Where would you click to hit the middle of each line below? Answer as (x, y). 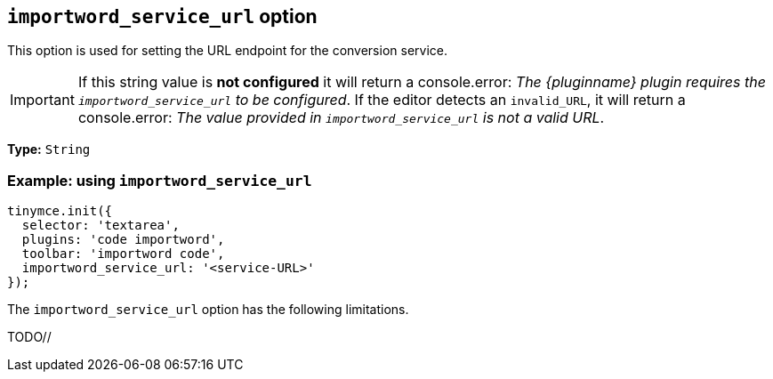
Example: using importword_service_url (160, 180)
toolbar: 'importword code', (123, 254)
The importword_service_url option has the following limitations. (208, 310)
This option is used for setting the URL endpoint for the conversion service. (227, 51)
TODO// (29, 337)
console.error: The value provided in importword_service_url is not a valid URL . (341, 118)
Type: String (49, 149)
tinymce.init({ (60, 211)
